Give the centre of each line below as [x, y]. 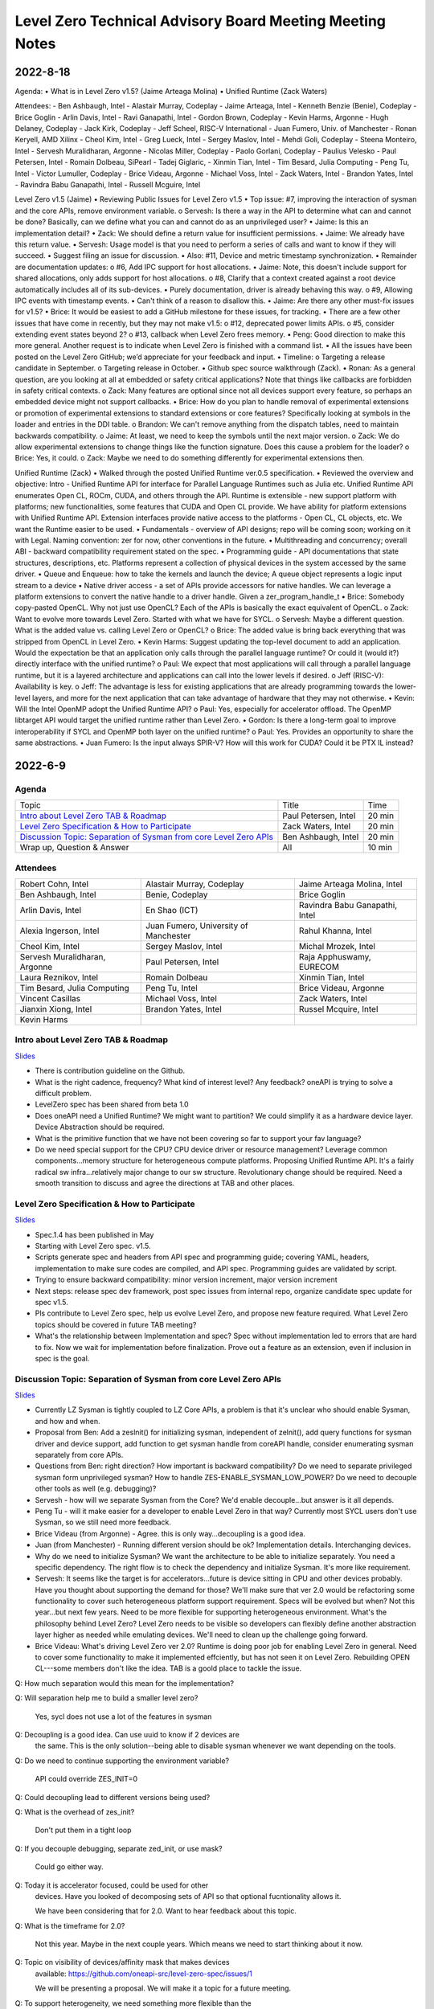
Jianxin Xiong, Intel [56, 1009]
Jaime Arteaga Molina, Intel [350, 884]
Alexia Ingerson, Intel [59, 931]
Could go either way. [69, 1867]
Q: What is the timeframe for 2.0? [70, 1925]
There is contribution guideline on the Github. [110, 1071]
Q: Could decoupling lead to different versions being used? [113, 1797]
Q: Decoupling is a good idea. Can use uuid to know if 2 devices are [127, 1734]
